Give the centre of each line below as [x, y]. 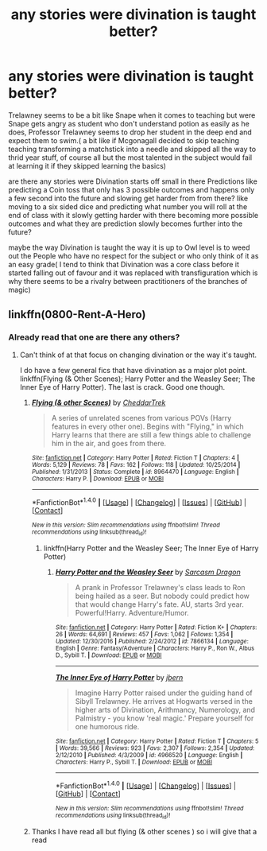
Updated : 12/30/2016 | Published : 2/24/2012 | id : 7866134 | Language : [152, 641]
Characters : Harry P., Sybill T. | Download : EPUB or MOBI [134, 762]
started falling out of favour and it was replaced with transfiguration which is [133, 273]
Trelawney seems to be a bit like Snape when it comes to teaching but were [132, 115]
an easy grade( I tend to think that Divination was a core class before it [124, 264]
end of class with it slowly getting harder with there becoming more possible [133, 215]
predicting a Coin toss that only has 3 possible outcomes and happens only [132, 189]
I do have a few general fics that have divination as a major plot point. [133, 370]
